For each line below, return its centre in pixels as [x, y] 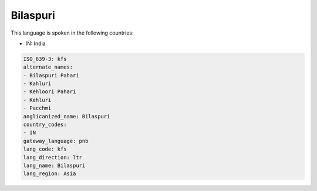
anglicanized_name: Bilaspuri [67, 116]
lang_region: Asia [50, 174]
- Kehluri [37, 100]
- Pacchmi [37, 108]
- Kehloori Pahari [50, 92]
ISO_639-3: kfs [45, 59]
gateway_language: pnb [56, 141]
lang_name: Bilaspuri [54, 166]
